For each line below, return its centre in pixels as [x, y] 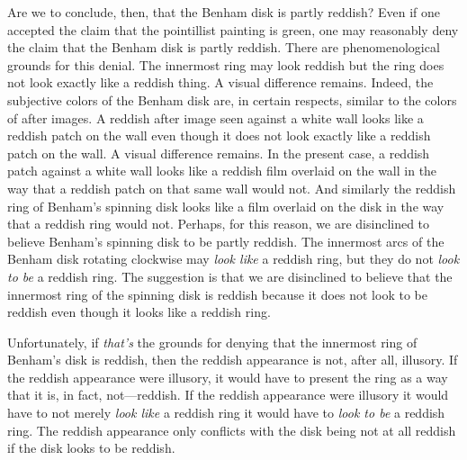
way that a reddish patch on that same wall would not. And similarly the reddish [232, 188]
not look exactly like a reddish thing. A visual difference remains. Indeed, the [220, 82]
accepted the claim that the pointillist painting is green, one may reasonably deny [233, 29]
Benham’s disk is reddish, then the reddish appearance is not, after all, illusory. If [233, 360]
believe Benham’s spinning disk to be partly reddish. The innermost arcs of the [226, 241]
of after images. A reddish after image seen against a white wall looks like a [216, 117]
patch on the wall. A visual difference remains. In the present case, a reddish [219, 153]
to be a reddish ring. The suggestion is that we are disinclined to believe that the [230, 276]
